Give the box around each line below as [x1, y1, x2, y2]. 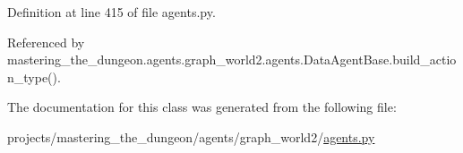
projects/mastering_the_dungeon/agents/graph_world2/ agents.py [7, 127, 375, 146]
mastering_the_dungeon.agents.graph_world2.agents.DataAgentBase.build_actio [7, 50, 457, 69]
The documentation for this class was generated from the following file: [7, 98, 397, 116]
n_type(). [7, 67, 61, 86]
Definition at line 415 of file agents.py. [7, 3, 216, 21]
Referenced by [7, 32, 85, 51]
